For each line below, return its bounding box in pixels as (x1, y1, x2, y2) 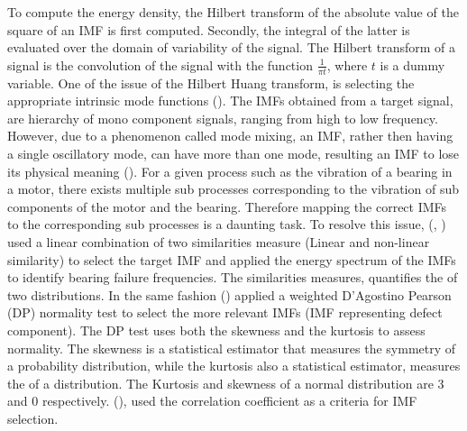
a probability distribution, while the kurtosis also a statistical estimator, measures (7, 356, 461, 375)
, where (326, 55, 368, 74)
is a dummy (380, 55, 445, 74)
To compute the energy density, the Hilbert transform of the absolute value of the (7, 3, 459, 21)
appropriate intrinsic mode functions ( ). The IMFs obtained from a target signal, (7, 91, 453, 110)
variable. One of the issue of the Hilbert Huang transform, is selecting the (7, 73, 415, 92)
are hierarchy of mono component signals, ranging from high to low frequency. (7, 108, 438, 127)
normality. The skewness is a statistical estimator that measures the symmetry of (7, 338, 456, 357)
